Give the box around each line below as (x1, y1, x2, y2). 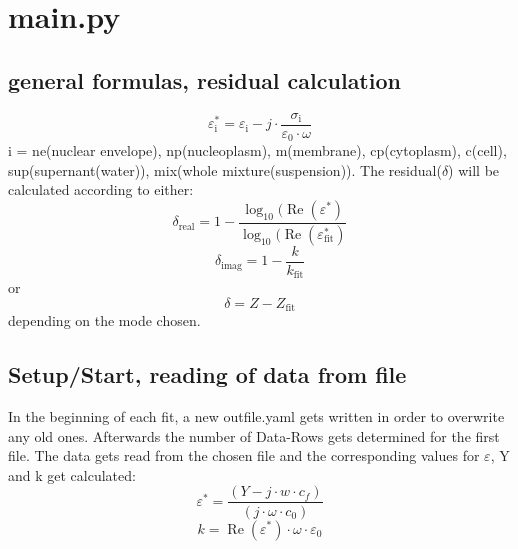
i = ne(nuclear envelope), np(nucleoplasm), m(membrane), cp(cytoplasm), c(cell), (8, 140, 507, 161)
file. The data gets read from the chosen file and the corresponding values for (8, 445, 480, 466)
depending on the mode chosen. (8, 310, 201, 331)
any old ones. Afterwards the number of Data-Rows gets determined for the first (8, 425, 500, 446)
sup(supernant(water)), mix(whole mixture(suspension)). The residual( (8, 159, 442, 180)
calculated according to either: (8, 179, 194, 200)
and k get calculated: (8, 464, 136, 485)
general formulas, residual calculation (8, 64, 401, 95)
